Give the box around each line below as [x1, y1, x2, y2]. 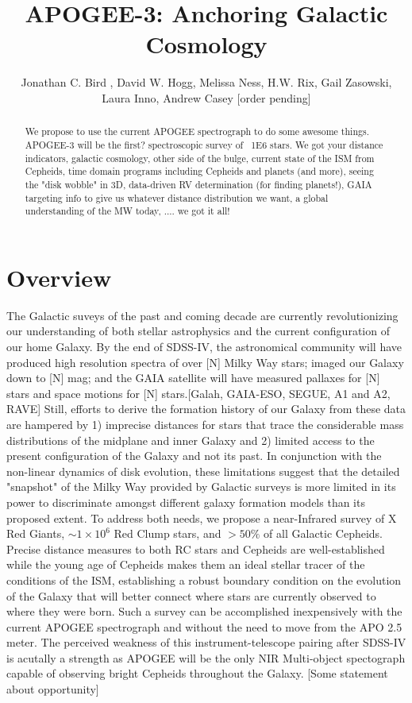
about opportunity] [6, 681, 99, 697]
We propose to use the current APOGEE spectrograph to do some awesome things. [25, 125, 369, 138]
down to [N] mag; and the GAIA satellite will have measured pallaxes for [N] [6, 369, 380, 386]
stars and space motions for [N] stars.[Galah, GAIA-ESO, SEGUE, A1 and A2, [6, 384, 391, 401]
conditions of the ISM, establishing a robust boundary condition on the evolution [6, 571, 402, 588]
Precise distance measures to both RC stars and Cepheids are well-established [6, 540, 385, 557]
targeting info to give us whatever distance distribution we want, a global [25, 191, 329, 204]
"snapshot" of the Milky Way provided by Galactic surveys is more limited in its [6, 478, 396, 495]
